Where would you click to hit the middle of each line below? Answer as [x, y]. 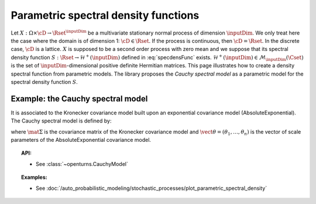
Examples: [34, 177]
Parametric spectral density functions [105, 15]
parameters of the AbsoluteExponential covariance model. [81, 140]
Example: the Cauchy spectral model [79, 99]
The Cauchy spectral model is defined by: [61, 121]
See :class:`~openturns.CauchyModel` [82, 164]
